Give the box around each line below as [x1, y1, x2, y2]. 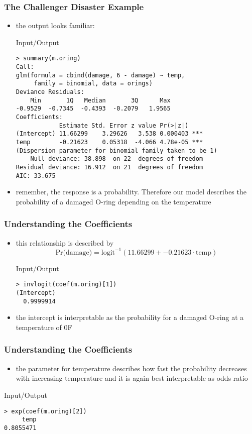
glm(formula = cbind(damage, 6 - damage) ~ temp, [16, 71, 185, 79]
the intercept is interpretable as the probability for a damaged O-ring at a [16, 312, 244, 322]
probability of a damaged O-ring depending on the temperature [16, 196, 211, 206]
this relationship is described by [16, 237, 114, 248]
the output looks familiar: [16, 20, 95, 31]
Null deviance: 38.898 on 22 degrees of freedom [30, 155, 203, 163]
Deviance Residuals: [16, 88, 84, 96]
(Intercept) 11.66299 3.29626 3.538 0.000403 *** [16, 130, 203, 138]
